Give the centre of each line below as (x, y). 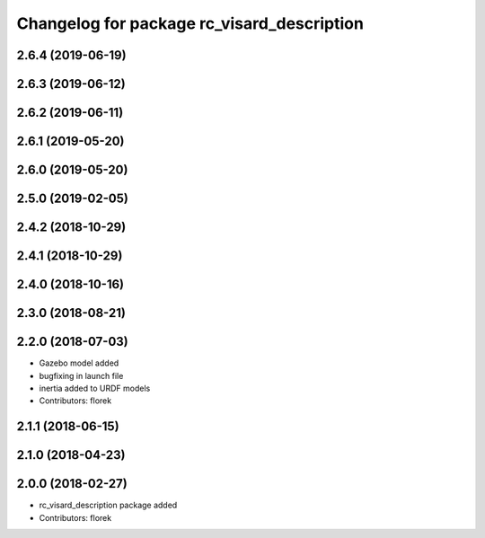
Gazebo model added (79, 363)
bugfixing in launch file (81, 375)
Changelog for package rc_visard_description (190, 23)
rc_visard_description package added (108, 505)
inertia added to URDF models (95, 388)
